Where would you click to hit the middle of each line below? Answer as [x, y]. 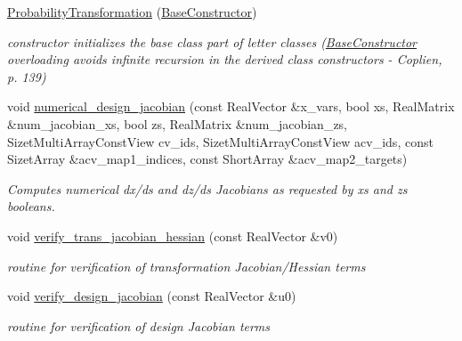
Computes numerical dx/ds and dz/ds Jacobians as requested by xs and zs [207, 188]
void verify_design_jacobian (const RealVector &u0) [152, 296]
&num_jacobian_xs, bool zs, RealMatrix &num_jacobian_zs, [178, 123]
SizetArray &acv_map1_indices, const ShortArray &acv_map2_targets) [207, 159]
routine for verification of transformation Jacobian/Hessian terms [186, 266]
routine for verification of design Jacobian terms [139, 325]
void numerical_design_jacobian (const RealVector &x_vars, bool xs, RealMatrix [231, 106]
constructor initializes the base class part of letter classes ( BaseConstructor [212, 41]
